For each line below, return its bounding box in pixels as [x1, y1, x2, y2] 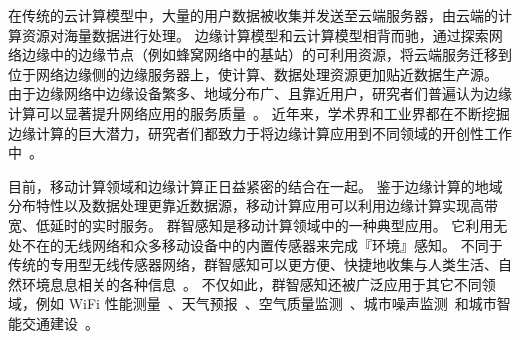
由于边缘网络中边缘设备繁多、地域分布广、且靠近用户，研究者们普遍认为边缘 [8, 83, 512, 104]
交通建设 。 [21, 312, 99, 333]
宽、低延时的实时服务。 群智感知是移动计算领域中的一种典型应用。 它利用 [8, 214, 494, 235]
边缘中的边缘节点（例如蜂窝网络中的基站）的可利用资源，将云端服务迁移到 [21, 44, 512, 65]
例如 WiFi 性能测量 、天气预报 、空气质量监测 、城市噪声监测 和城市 [35, 293, 497, 314]
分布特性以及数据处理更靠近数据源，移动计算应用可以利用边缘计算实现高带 [8, 195, 498, 216]
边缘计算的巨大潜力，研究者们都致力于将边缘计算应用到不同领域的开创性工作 [8, 122, 512, 143]
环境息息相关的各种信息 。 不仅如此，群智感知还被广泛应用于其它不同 [21, 273, 482, 294]
